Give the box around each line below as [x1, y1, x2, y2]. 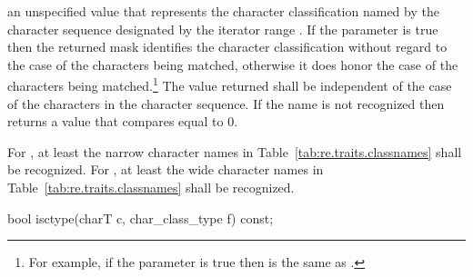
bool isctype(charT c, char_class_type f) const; [7, 208, 274, 227]
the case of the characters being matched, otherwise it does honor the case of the [7, 54, 458, 74]
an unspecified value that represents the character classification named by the [7, 2, 439, 20]
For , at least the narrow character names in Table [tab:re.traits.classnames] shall [7, 142, 462, 161]
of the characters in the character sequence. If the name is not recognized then [7, 94, 445, 113]
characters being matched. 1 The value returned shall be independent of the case [7, 74, 452, 95]
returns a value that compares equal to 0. [7, 112, 238, 131]
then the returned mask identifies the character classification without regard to [7, 37, 448, 56]
